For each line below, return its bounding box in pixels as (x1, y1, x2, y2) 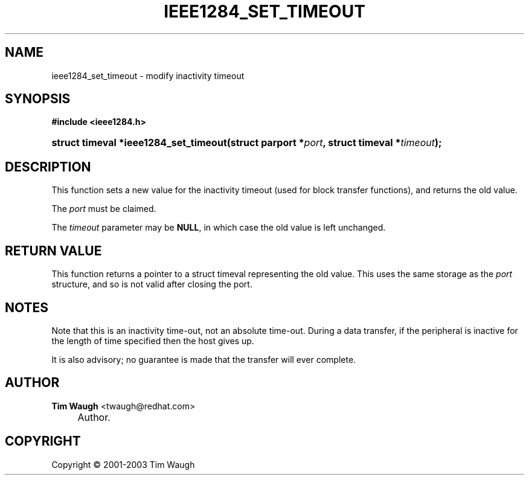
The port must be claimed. (51, 203, 156, 214)
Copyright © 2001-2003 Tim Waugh (51, 459, 195, 470)
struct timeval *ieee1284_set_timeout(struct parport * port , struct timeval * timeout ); (51, 136, 442, 149)
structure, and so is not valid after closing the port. (51, 279, 252, 290)
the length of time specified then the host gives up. (51, 335, 254, 346)
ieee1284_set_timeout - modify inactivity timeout (51, 70, 245, 81)
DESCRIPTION (5, 159, 91, 174)
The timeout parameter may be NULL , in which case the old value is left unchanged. (51, 222, 386, 233)
